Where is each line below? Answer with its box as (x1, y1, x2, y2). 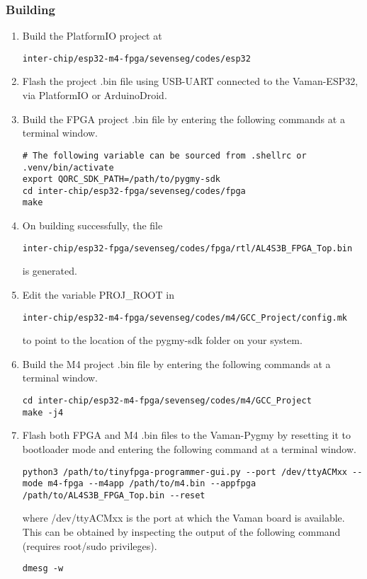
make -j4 (22, 407, 64, 418)
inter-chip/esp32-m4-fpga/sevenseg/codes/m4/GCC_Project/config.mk (22, 312, 347, 323)
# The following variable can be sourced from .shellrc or (22, 150, 307, 161)
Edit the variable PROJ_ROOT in (22, 287, 174, 302)
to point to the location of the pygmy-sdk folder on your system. (22, 333, 303, 348)
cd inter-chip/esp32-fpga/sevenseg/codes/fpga (22, 185, 246, 196)
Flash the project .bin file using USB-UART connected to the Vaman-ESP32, (22, 74, 358, 88)
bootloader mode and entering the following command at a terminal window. (22, 441, 356, 456)
